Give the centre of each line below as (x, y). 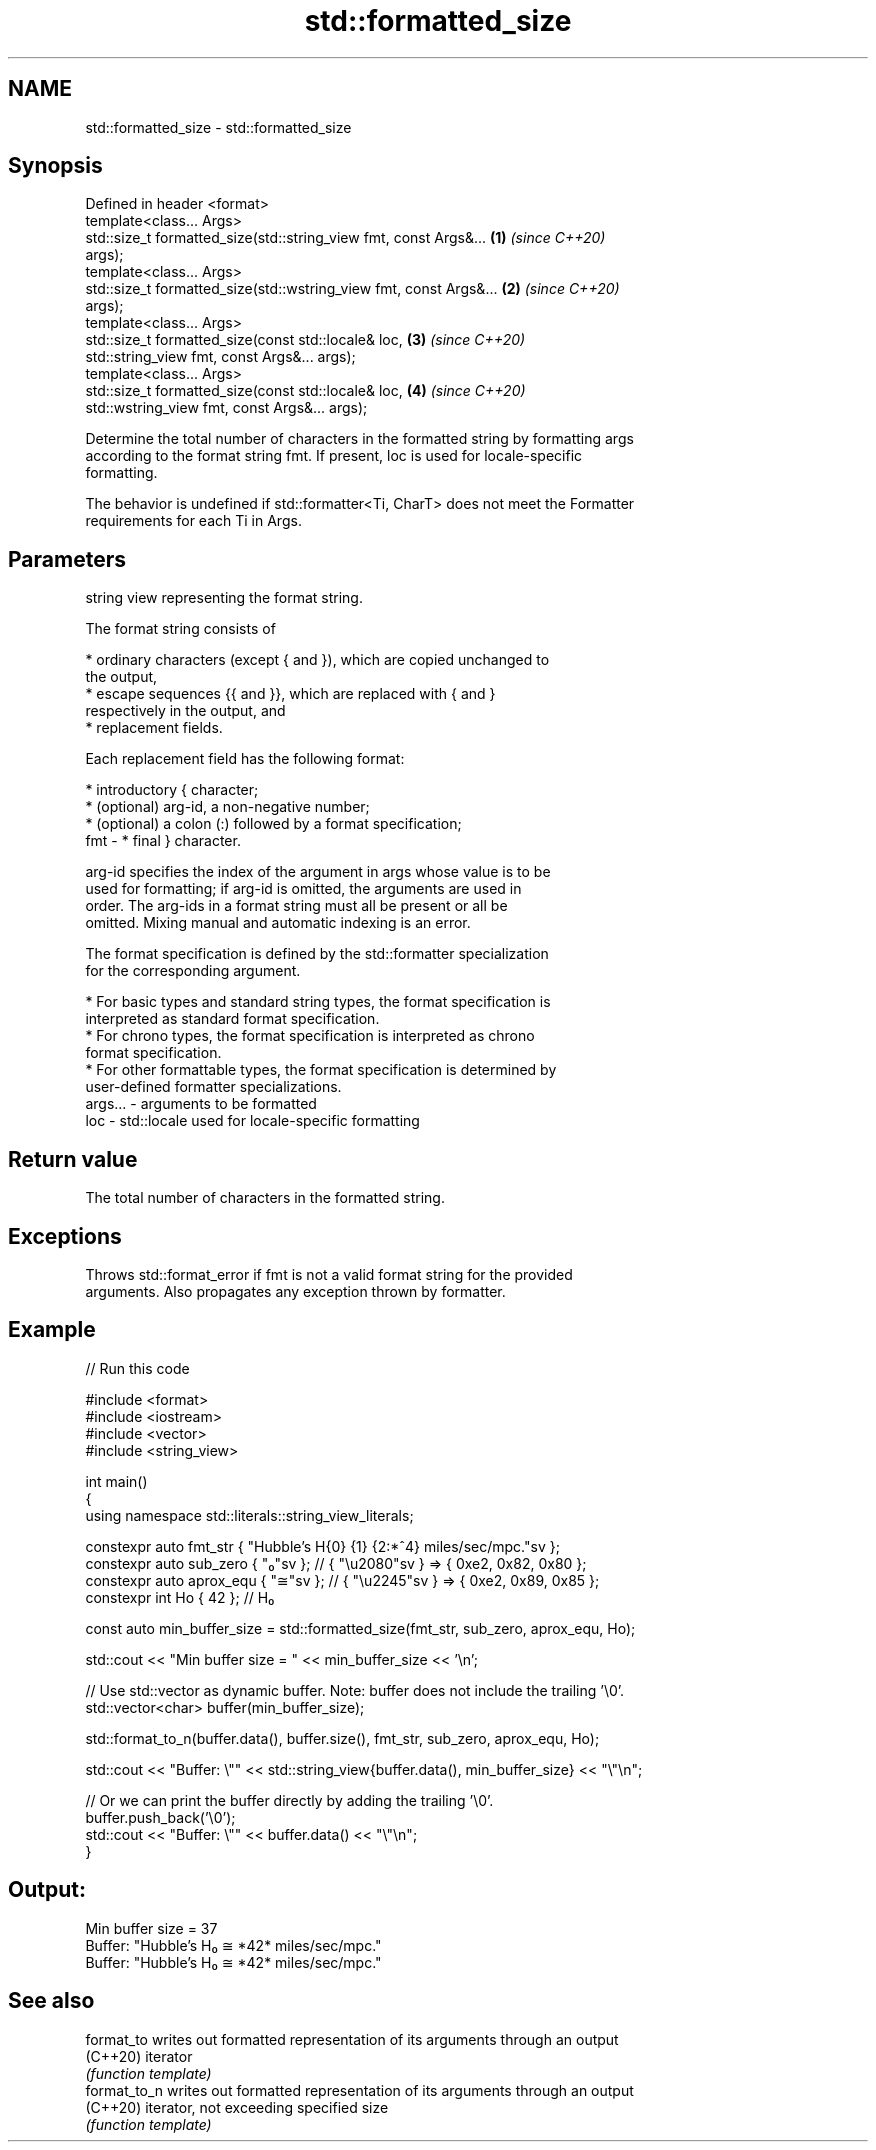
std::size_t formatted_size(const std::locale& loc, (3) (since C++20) (305, 340)
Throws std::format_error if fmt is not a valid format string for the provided (329, 1274)
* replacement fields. (154, 728)
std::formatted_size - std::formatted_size (218, 127)
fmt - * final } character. (163, 841)
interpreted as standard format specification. (232, 1019)
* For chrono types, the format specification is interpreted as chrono (310, 1036)
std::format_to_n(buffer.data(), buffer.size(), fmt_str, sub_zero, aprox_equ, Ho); (342, 1738)
